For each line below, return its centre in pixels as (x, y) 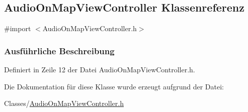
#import (18, 28)
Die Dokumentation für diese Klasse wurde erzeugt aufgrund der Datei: (114, 86)
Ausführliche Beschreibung (59, 50)
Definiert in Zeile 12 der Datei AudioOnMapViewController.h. (100, 70)
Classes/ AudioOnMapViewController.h (64, 103)
